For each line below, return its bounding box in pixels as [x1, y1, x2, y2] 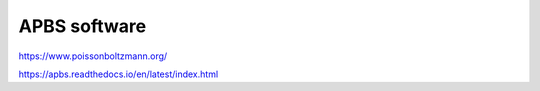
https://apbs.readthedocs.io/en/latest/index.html [18, 68, 219, 80]
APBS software [18, 15, 147, 37]
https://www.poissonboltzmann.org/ [18, 50, 168, 62]
